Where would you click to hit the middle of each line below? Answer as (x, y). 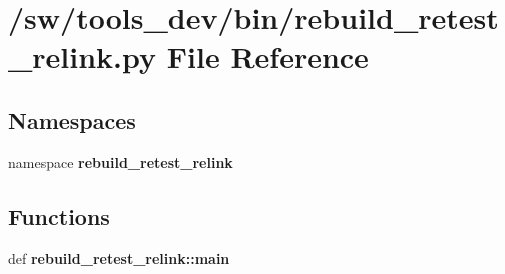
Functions (59, 215)
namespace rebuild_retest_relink (120, 161)
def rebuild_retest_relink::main (119, 257)
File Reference (267, 56)
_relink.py (82, 56)
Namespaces (72, 119)
